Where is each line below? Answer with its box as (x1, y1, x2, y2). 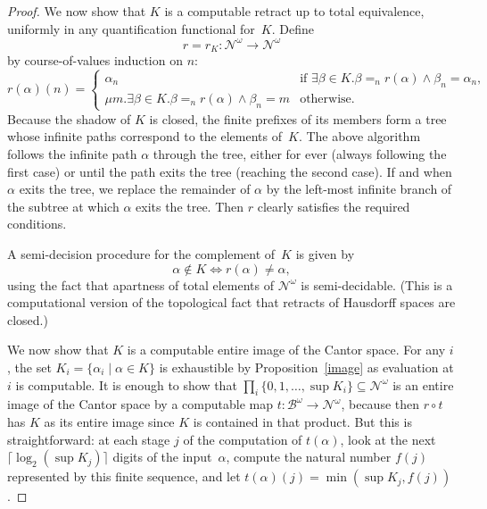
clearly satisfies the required (257, 196, 410, 215)
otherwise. (300, 92, 355, 105)
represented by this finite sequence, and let (7, 467, 241, 486)
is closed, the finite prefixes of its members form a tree (149, 109, 447, 128)
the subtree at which (7, 196, 120, 215)
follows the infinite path (7, 145, 137, 163)
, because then (341, 395, 420, 413)
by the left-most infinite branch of (266, 179, 452, 198)
